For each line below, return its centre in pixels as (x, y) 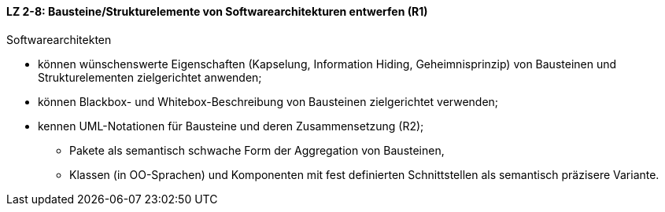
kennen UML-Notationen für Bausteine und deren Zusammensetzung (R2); (231, 126)
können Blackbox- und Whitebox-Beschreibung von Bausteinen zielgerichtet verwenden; (268, 101)
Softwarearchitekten (59, 39)
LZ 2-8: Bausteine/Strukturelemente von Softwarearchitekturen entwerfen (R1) (217, 11)
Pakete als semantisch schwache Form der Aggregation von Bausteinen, (257, 150)
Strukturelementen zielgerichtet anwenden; (150, 77)
